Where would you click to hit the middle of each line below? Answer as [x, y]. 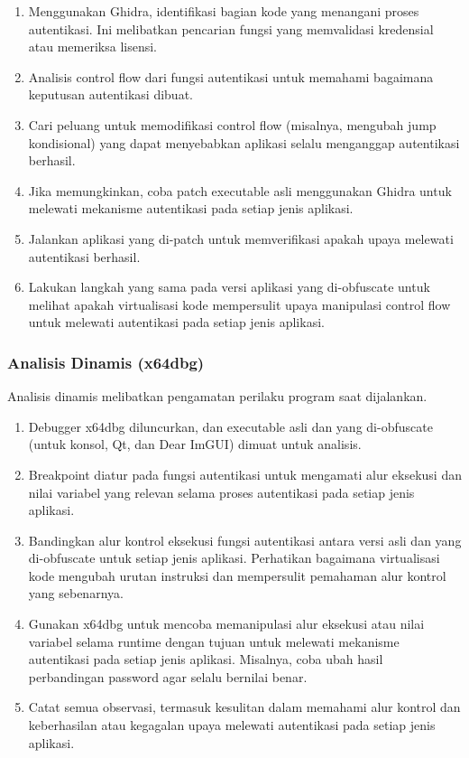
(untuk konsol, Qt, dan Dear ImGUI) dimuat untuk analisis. [195, 444]
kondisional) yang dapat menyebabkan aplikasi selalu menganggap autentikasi [244, 142]
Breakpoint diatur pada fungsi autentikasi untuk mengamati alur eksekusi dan [245, 474]
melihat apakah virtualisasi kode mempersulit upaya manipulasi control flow [239, 304]
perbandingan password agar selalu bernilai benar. [168, 676]
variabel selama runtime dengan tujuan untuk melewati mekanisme [214, 641]
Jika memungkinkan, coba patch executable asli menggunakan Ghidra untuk [240, 190]
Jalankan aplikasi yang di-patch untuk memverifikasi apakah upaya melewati [241, 238]
